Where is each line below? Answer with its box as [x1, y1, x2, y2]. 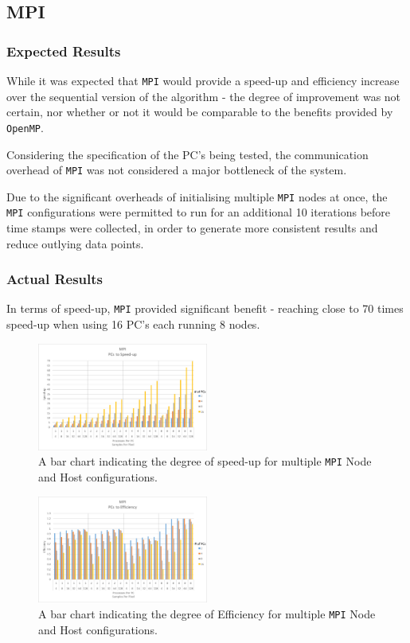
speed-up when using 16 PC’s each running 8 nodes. [6, 316, 260, 333]
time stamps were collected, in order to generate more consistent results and [6, 220, 378, 236]
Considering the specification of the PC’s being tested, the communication [6, 146, 369, 162]
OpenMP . [6, 119, 44, 135]
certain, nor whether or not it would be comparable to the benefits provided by [6, 103, 393, 120]
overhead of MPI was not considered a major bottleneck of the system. [6, 162, 347, 178]
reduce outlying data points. [6, 235, 144, 251]
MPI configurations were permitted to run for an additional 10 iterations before [6, 204, 391, 220]
